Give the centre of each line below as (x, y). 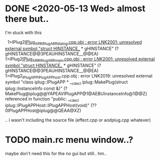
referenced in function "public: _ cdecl (42, 100)
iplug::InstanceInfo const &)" (34, 88)
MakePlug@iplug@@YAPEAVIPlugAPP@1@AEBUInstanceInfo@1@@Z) (76, 94)
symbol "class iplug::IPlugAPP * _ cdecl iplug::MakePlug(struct (67, 83)
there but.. (27, 19)
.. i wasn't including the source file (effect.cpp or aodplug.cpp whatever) (78, 120)
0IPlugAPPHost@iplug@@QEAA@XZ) (43, 110)
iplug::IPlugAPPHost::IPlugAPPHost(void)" (47, 105)
